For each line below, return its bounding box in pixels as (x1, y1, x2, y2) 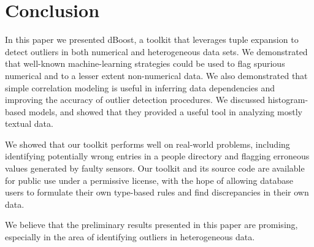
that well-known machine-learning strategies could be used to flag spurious (5, 57, 285, 70)
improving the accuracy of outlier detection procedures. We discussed (5, 93, 266, 106)
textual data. (5, 117, 53, 130)
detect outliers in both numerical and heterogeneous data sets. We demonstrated (5, 45, 308, 58)
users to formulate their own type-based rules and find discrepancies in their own (5, 186, 309, 199)
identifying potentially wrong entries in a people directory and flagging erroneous (5, 150, 310, 162)
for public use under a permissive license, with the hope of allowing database (5, 173, 293, 186)
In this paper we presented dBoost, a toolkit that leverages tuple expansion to (5, 33, 299, 46)
